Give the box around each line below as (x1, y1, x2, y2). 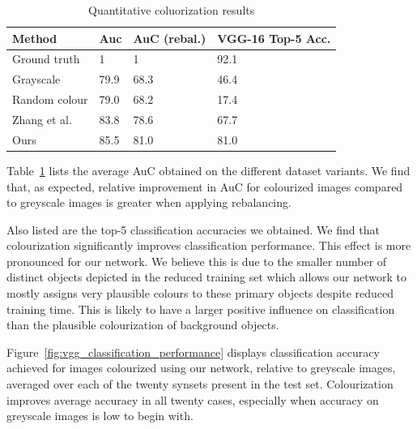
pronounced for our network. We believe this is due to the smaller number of (6, 252, 387, 269)
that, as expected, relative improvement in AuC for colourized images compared (6, 178, 403, 195)
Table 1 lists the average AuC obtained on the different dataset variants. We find (6, 161, 411, 178)
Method (12, 29, 57, 46)
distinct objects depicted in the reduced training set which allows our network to (6, 268, 406, 285)
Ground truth (12, 50, 80, 67)
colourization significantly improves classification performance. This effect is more (6, 237, 411, 254)
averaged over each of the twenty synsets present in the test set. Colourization (6, 375, 394, 393)
